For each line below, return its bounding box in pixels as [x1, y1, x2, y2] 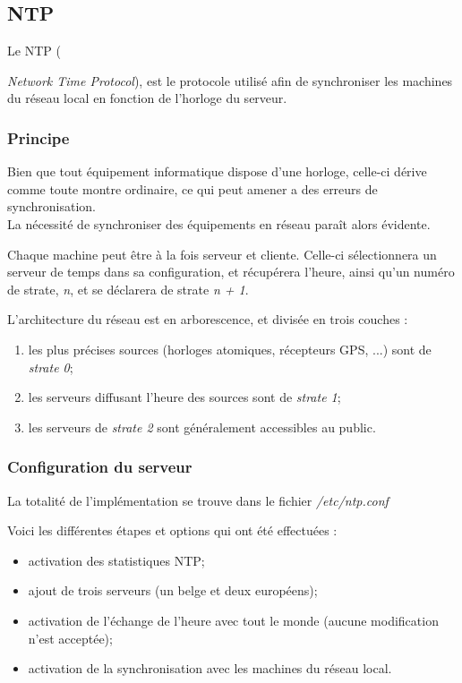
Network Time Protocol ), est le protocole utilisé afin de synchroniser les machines [7, 71, 453, 90]
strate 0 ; [28, 357, 73, 376]
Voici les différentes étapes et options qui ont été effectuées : [7, 521, 338, 540]
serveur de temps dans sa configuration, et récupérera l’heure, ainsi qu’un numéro [7, 262, 455, 281]
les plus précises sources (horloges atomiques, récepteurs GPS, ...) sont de [28, 339, 432, 358]
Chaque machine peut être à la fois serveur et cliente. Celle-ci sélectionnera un [7, 244, 437, 263]
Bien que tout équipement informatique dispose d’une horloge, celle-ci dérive [7, 162, 427, 181]
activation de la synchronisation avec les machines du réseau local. [28, 659, 392, 678]
